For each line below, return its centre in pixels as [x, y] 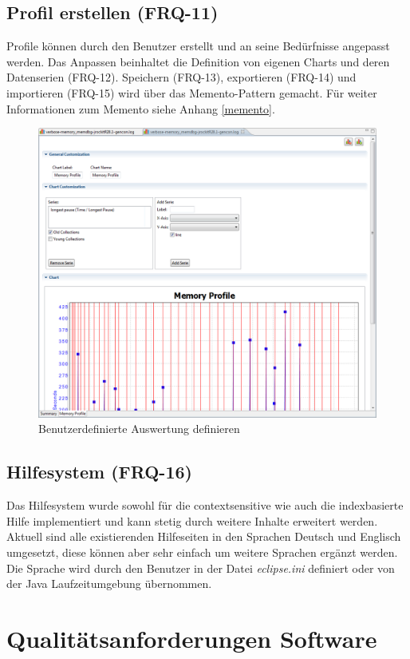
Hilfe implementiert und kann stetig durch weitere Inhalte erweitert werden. [192, 520]
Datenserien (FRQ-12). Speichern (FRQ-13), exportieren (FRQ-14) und [181, 77]
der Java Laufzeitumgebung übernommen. [109, 584]
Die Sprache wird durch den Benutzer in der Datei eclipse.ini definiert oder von [201, 568]
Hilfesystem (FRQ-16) [99, 472]
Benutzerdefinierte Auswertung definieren [139, 429]
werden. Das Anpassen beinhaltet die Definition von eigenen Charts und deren [198, 61]
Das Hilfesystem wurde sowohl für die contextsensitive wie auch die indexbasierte [205, 505]
